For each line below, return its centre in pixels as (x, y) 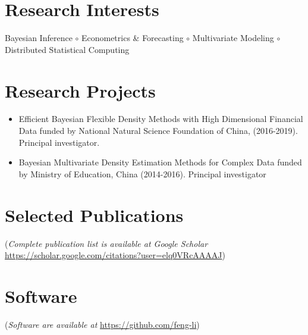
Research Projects (80, 90)
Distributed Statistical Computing (67, 49)
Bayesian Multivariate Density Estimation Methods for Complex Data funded (160, 162)
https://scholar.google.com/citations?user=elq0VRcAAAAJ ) (115, 255)
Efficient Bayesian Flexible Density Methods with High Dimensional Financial (161, 119)
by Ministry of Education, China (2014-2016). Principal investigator (142, 173)
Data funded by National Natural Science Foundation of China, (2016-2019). (158, 131)
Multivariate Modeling (233, 38)
